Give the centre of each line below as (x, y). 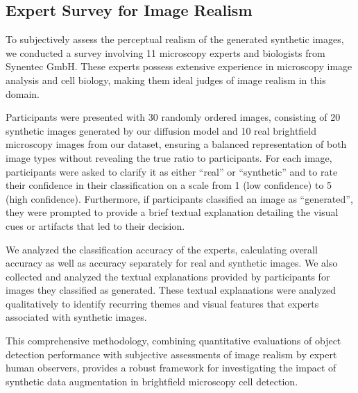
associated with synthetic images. (76, 317)
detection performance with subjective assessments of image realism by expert (171, 354)
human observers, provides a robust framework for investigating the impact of (171, 368)
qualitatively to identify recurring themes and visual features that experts (162, 303)
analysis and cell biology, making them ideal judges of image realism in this (166, 80)
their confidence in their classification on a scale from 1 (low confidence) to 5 (169, 185)
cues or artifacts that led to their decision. (95, 225)
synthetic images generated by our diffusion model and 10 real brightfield (161, 130)
